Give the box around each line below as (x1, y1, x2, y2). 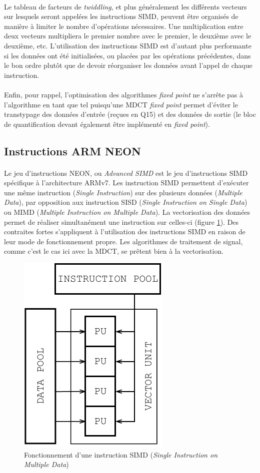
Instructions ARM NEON (4, 143, 141, 158)
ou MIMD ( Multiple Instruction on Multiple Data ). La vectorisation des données (4, 207, 250, 217)
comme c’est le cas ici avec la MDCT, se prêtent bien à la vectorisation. (4, 246, 224, 256)
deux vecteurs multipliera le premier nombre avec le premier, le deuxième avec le (4, 30, 251, 41)
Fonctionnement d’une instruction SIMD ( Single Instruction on (24, 449, 218, 460)
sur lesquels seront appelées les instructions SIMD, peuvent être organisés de (4, 11, 238, 21)
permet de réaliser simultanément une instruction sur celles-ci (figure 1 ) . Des (4, 216, 239, 227)
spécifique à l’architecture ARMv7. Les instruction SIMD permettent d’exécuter (4, 177, 249, 188)
